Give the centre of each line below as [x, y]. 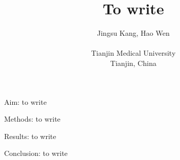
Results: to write [30, 136]
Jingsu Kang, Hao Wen [133, 33]
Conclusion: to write [36, 153]
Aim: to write [25, 101]
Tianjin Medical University [133, 53]
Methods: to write [32, 119]
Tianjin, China [133, 63]
